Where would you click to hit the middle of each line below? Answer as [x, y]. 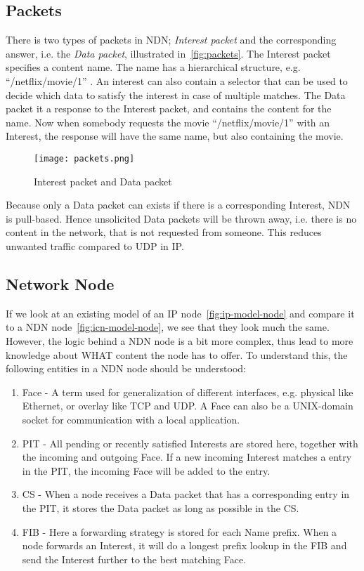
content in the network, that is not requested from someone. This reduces [164, 232]
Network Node [60, 283]
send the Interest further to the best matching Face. [134, 559]
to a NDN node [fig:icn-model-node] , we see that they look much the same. [168, 327]
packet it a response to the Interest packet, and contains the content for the [169, 109]
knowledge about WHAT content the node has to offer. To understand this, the [177, 354]
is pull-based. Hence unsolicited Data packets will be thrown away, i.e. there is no [181, 218]
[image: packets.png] [84, 158]
